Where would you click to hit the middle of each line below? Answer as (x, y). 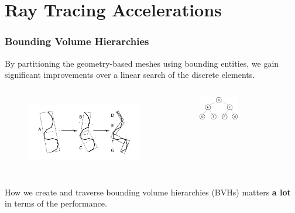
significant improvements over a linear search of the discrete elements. (130, 75)
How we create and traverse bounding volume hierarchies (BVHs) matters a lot (148, 192)
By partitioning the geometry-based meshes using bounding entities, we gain (142, 63)
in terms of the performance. (56, 203)
